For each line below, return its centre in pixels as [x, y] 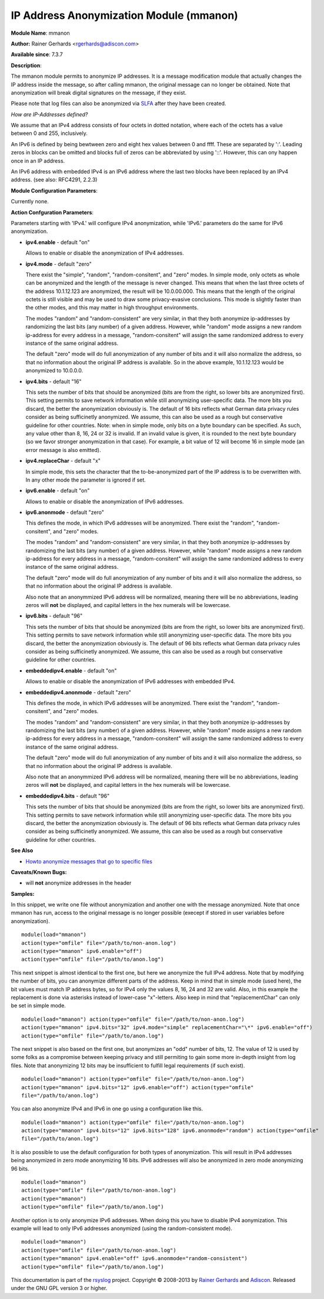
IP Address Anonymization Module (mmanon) [124, 15]
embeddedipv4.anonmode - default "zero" [79, 692]
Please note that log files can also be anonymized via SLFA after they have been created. [118, 104]
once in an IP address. [38, 161]
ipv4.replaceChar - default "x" [63, 461]
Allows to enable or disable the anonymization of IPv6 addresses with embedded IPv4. [130, 681]
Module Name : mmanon [40, 33]
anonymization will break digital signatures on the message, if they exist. [99, 93]
